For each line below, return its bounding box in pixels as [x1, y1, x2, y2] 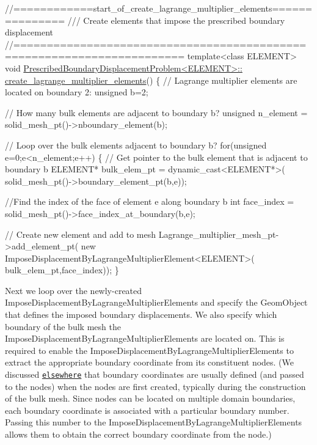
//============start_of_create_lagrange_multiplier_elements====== [5, 2, 312, 14]
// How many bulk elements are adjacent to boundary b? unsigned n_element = [5, 106, 308, 119]
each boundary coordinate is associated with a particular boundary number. [5, 403, 290, 416]
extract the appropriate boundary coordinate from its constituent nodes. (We [5, 356, 294, 369]
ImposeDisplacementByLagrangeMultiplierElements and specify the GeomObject [5, 296, 308, 309]
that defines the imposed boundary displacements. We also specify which [5, 308, 277, 321]
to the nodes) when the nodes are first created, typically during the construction [5, 380, 306, 392]
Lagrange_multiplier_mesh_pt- [158, 227, 279, 240]
